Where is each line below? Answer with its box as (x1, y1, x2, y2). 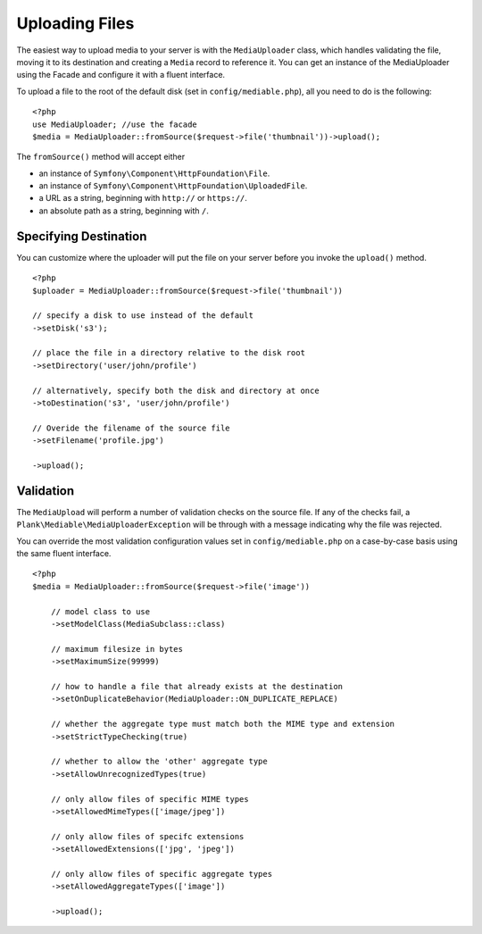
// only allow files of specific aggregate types (50, 869, 272, 879)
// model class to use (50, 606, 151, 616)
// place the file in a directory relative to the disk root (32, 348, 305, 358)
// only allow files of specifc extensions (50, 831, 245, 841)
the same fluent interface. (16, 548, 112, 559)
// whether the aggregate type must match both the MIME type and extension (50, 719, 395, 730)
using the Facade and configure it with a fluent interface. (16, 70, 226, 80)
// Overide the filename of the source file (32, 422, 231, 433)
